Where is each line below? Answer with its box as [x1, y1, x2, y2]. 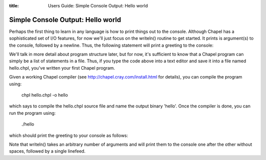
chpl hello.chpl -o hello [21, 92, 68, 98]
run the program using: [9, 110, 56, 116]
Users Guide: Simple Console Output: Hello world [48, 3, 148, 8]
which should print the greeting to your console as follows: [9, 133, 128, 138]
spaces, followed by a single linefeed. [9, 148, 86, 154]
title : [9, 3, 19, 8]
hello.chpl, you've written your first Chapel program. [9, 65, 115, 71]
